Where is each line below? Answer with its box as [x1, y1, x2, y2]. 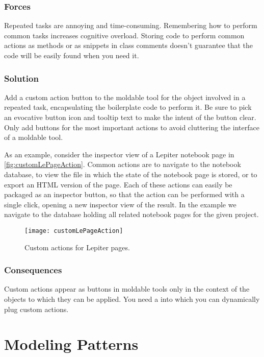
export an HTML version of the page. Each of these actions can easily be [4, 179, 232, 189]
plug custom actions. [4, 303, 69, 314]
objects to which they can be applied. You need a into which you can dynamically [4, 294, 260, 304]
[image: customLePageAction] [24, 227, 123, 234]
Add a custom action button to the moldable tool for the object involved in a [4, 91, 246, 102]
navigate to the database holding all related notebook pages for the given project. [4, 209, 259, 220]
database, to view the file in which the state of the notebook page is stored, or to [4, 169, 257, 179]
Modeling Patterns [4, 334, 139, 354]
